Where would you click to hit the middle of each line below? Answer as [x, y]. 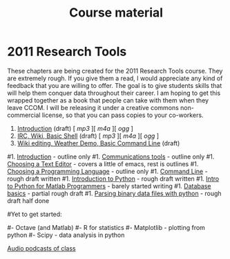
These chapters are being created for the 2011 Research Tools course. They [115, 71]
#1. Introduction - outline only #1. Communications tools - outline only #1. [111, 157]
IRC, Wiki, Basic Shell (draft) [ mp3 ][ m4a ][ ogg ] [88, 136]
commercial [24, 115]
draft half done [28, 200]
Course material [116, 13]
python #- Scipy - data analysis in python [66, 235]
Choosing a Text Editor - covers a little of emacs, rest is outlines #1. [103, 163]
